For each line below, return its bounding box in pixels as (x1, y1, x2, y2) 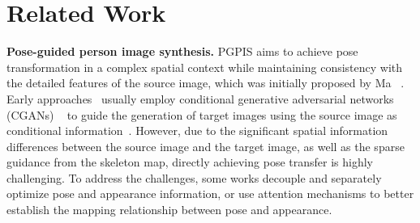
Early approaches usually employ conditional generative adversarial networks (6, 90, 394, 107)
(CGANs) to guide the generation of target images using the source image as (6, 106, 397, 123)
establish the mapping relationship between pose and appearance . (6, 201, 332, 218)
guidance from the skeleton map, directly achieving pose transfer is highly (6, 154, 373, 170)
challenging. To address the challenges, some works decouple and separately (6, 169, 382, 186)
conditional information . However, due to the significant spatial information (6, 122, 388, 139)
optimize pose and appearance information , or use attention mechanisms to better (6, 185, 414, 202)
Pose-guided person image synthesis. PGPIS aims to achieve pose (6, 43, 358, 60)
